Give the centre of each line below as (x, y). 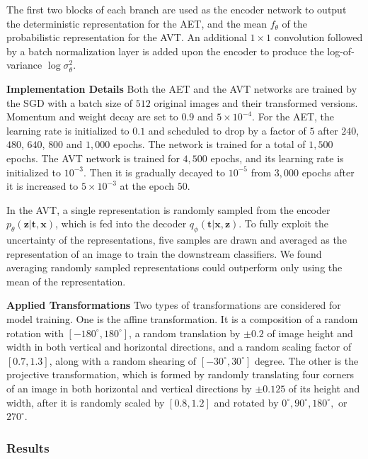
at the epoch (147, 186)
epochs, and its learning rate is (277, 158)
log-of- (341, 51)
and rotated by (246, 402)
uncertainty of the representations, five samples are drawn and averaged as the (177, 240)
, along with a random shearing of (123, 360)
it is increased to (42, 186)
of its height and (324, 389)
